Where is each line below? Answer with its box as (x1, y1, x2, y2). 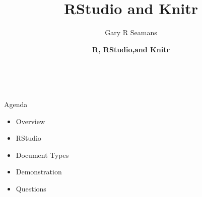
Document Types (16, 149, 69, 160)
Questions (16, 183, 46, 193)
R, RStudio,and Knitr (92, 44, 170, 54)
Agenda (4, 98, 28, 109)
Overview (16, 116, 45, 126)
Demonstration (16, 166, 62, 177)
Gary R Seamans (105, 27, 157, 38)
